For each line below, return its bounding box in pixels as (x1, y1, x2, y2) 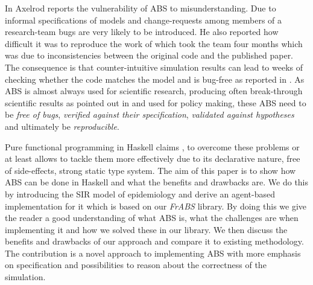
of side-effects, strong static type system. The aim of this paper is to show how (5, 164, 296, 176)
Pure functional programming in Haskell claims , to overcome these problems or (5, 140, 300, 153)
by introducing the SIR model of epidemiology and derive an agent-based (5, 187, 275, 200)
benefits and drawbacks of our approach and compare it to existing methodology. (5, 235, 304, 248)
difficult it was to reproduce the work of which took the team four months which (5, 37, 303, 50)
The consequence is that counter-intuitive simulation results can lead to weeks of (5, 60, 303, 73)
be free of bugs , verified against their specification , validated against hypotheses (5, 108, 294, 121)
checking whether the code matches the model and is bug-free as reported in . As (5, 72, 305, 85)
